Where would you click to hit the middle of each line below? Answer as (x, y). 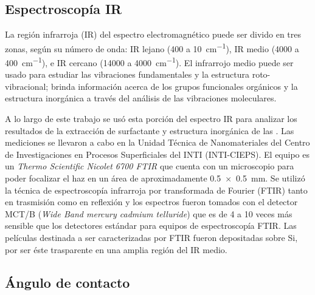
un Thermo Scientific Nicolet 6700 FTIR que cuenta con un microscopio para (150, 166)
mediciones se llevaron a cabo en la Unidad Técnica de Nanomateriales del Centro (157, 142)
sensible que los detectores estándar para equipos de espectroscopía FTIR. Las (151, 225)
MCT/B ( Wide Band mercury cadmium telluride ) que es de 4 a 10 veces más (149, 213)
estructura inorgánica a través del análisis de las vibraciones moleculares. (141, 98)
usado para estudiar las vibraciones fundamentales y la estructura (127, 74)
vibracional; (27, 86)
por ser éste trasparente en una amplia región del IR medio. (116, 249)
